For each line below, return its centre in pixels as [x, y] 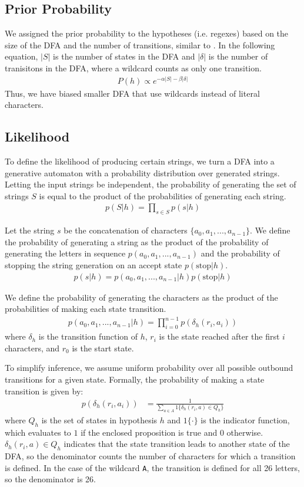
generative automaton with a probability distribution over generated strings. [142, 172]
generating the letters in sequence [65, 253]
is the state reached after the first [219, 336]
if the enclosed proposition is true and [149, 432]
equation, [21, 56]
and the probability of [240, 253]
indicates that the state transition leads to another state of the [177, 444]
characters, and [32, 348]
